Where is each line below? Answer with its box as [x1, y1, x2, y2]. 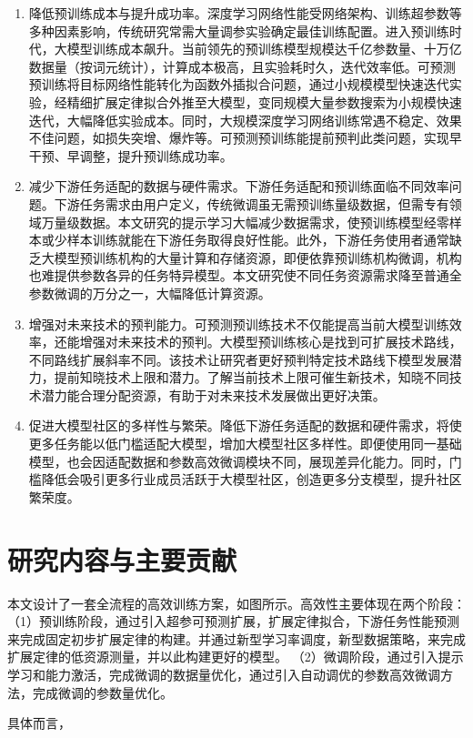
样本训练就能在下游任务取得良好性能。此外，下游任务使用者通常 [66, 230, 449, 249]
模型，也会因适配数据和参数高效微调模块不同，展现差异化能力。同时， [28, 451, 449, 470]
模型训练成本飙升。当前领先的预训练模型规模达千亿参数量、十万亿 [66, 39, 462, 58]
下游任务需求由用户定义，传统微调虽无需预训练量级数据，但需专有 [54, 194, 449, 213]
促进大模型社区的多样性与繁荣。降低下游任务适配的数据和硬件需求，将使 [28, 416, 462, 435]
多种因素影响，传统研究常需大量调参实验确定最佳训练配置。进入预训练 [28, 21, 449, 40]
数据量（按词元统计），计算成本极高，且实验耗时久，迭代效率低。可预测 [28, 56, 456, 76]
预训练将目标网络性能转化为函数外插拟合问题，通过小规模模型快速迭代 [28, 75, 449, 94]
